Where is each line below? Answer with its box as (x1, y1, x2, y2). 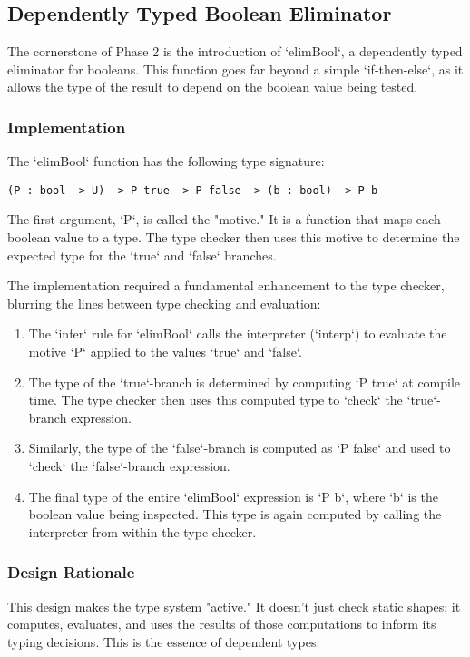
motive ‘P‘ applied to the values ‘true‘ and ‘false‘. (28, 342, 302, 361)
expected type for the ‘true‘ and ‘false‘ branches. (7, 245, 277, 264)
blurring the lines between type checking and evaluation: (7, 293, 321, 312)
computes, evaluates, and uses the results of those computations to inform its (7, 614, 436, 633)
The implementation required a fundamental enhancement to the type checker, (7, 276, 445, 295)
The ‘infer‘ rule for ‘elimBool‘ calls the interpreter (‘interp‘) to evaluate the (28, 324, 447, 343)
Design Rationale (7, 561, 135, 583)
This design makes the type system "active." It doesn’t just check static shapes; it (7, 596, 461, 615)
